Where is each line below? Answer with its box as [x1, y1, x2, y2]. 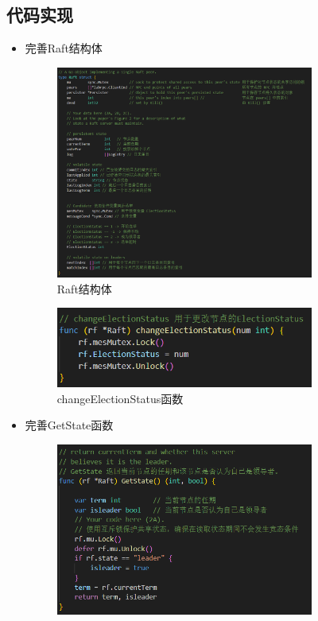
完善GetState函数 [25, 417, 114, 433]
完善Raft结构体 [25, 40, 103, 56]
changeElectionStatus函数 [56, 390, 184, 406]
